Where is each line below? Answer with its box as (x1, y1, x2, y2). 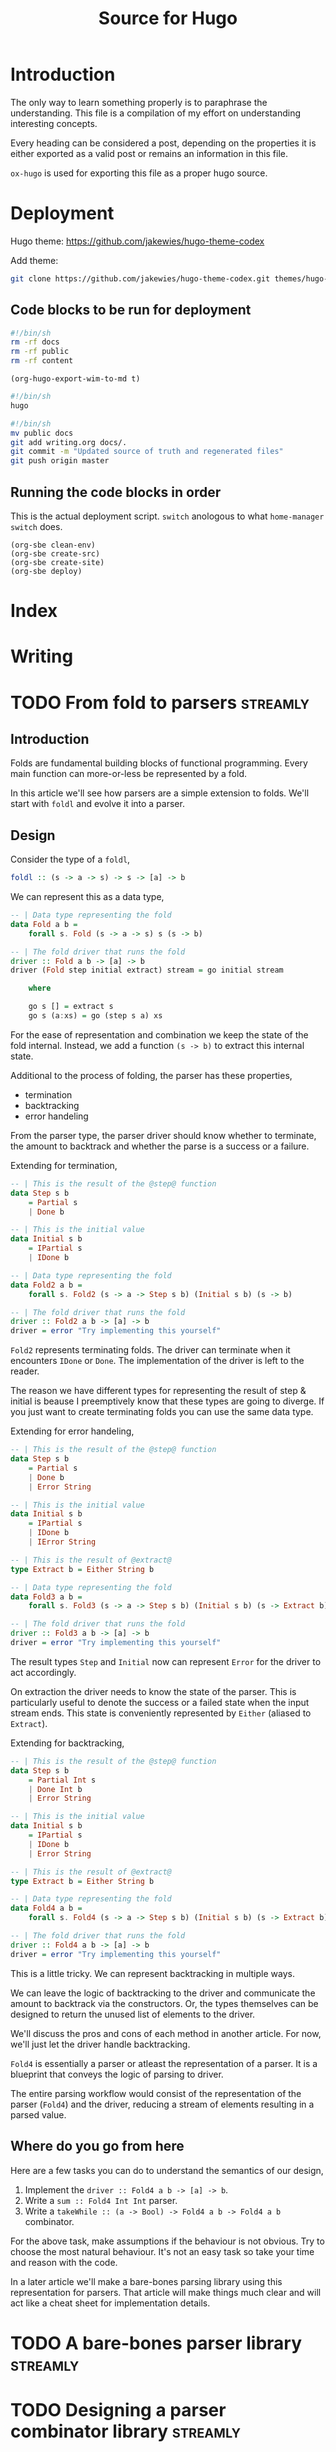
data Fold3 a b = (10, 1592, 83, 1602)
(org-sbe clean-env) (10, 540, 97, 550)
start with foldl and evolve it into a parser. (10, 798, 185, 810)
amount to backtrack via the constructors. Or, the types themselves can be (10, 1997, 319, 2009)
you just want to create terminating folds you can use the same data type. (10, 1406, 314, 1418)
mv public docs (10, 428, 74, 438)
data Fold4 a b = (10, 1903, 83, 1914)
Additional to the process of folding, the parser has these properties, (10, 1069, 293, 1081)
